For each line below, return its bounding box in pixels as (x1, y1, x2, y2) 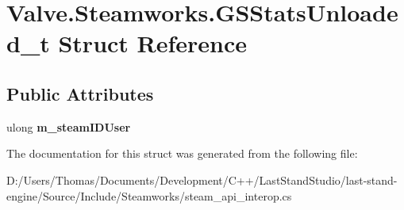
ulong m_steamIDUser (6, 118, 131, 135)
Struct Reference (58, 27, 248, 59)
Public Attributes (6, 81, 154, 105)
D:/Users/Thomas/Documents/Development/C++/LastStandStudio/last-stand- (6, 171, 398, 188)
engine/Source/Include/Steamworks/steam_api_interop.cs (6, 187, 292, 204)
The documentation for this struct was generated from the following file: (6, 145, 358, 162)
